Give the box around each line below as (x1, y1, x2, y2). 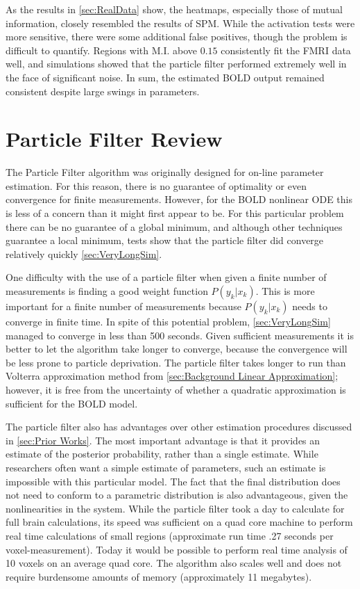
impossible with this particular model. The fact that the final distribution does (6, 474, 341, 488)
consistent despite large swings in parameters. (6, 83, 200, 98)
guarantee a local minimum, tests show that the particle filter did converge (6, 233, 324, 248)
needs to (292, 299, 327, 314)
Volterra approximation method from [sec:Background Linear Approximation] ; (6, 369, 338, 383)
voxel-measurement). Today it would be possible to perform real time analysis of (6, 542, 348, 556)
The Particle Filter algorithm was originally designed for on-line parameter (6, 165, 324, 179)
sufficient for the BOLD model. (6, 396, 138, 410)
